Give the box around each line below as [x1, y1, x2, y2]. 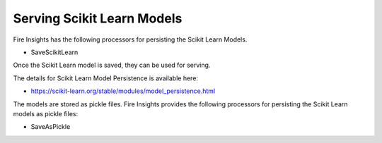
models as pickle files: [13, 109, 78, 118]
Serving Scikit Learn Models [13, 11, 183, 26]
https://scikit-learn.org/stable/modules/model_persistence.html [30, 87, 216, 95]
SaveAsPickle [30, 123, 71, 131]
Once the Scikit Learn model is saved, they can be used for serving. [13, 61, 211, 70]
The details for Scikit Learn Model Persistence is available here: [13, 74, 198, 82]
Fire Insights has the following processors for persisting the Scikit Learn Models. [13, 35, 248, 44]
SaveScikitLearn [30, 48, 79, 56]
